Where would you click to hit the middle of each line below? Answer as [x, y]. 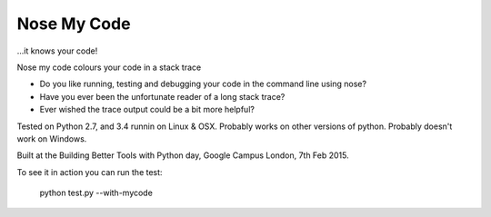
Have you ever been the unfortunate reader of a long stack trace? [162, 96]
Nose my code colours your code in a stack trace [109, 67]
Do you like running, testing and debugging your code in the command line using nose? [203, 84]
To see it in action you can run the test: [90, 172]
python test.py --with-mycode [96, 193]
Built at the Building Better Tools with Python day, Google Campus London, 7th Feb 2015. [183, 155]
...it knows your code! [57, 51]
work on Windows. [52, 138]
